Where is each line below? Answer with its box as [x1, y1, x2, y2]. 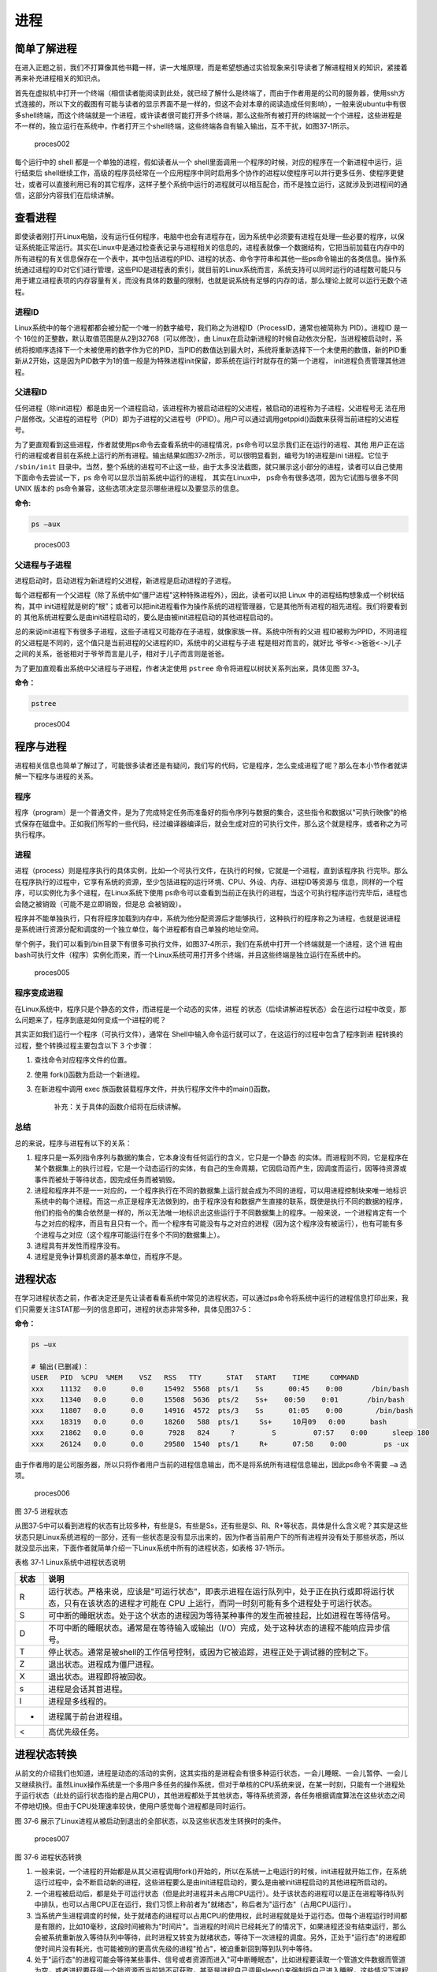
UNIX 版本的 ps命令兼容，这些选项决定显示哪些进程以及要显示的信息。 [14, 484, 244, 493]
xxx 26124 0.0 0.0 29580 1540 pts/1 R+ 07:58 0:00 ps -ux [31, 1440, 409, 1448]
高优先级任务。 [48, 1726, 104, 1737]
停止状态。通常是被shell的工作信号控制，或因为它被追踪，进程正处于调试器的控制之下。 [48, 1646, 373, 1657]
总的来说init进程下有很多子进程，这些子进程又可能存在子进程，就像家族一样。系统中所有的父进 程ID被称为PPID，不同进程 [14, 627, 408, 637]
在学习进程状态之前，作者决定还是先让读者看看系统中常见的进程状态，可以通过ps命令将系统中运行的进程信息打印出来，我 [14, 1294, 409, 1303]
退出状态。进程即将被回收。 [48, 1671, 151, 1682]
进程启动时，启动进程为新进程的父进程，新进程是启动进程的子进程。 [14, 576, 235, 585]
